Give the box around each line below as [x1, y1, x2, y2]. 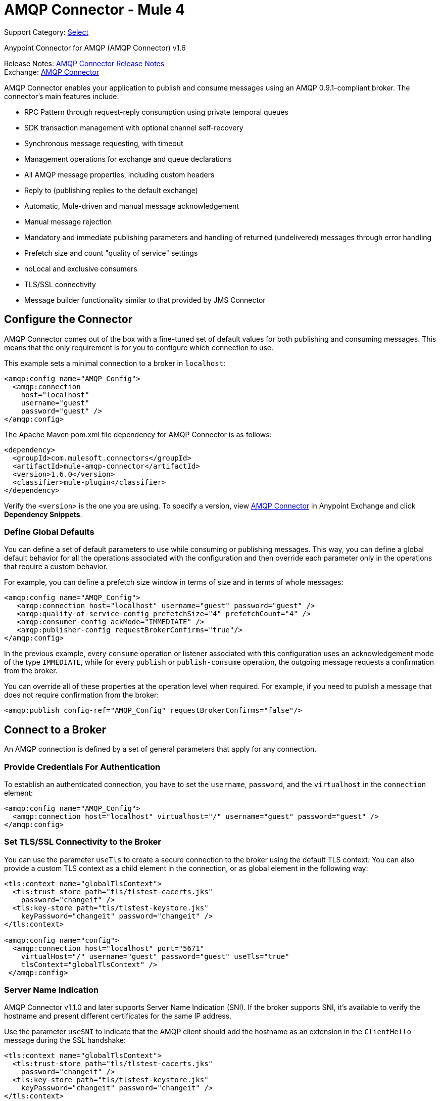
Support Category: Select [4, 27, 89, 36]
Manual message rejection [24, 217, 112, 226]
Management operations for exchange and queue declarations [24, 154, 232, 163]
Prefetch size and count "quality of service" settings [24, 248, 198, 257]
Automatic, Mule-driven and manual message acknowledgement [24, 201, 239, 210]
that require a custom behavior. [4, 562, 108, 571]
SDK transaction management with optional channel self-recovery [24, 123, 243, 132]
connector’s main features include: [4, 91, 119, 101]
